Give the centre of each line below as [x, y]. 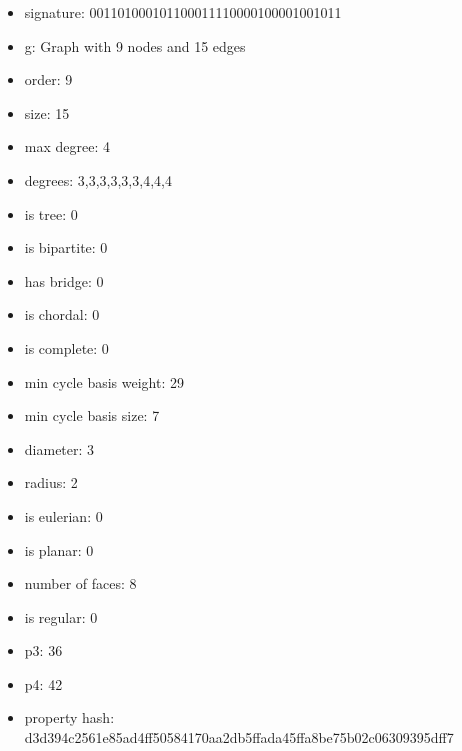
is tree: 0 [51, 213]
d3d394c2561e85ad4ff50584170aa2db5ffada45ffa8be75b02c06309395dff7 [239, 737]
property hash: [69, 717]
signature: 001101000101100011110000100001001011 [183, 12]
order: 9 [48, 79]
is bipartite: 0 [66, 247]
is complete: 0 [66, 347]
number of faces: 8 [80, 583]
